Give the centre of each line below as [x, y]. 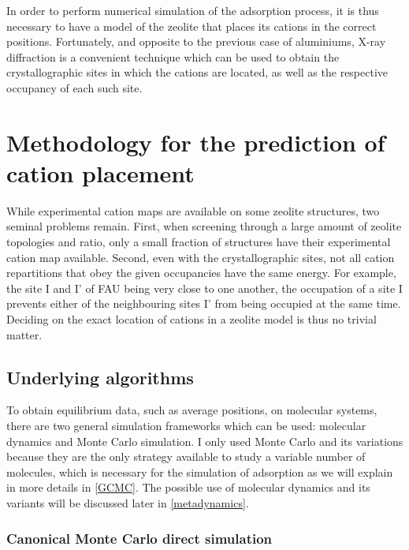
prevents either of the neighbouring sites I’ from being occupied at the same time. [204, 303]
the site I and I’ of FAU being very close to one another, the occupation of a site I [204, 288]
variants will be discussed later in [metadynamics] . [128, 502]
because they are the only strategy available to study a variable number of [186, 456]
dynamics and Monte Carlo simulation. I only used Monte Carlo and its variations [205, 441]
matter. [24, 334]
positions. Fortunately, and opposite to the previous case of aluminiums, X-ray [196, 41]
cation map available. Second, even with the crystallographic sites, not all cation [201, 257]
